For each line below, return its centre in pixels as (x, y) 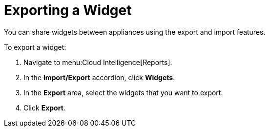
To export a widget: (35, 47)
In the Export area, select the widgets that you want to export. (123, 92)
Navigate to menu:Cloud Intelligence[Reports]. (98, 62)
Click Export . (44, 108)
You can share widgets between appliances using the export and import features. (135, 32)
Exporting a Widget (68, 10)
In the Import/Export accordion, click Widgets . (99, 77)
